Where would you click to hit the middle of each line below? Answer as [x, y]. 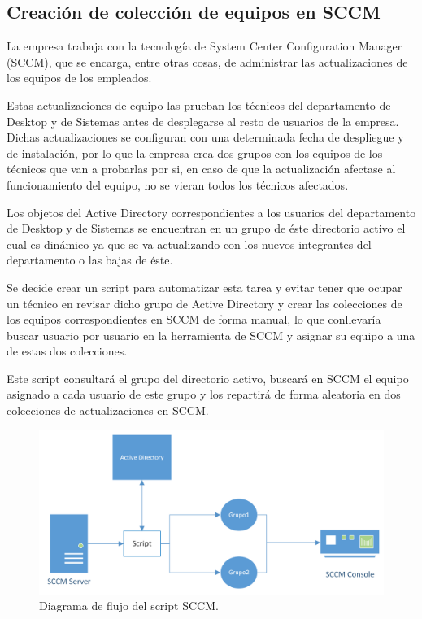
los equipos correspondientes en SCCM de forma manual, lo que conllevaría [194, 319]
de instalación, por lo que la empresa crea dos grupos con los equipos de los [195, 153]
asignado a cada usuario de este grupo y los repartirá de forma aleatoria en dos [204, 394]
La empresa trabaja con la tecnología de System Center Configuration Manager [204, 46]
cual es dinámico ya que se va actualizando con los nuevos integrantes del [189, 244]
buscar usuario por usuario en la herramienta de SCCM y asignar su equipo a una [211, 335]
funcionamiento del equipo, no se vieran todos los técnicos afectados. [178, 184]
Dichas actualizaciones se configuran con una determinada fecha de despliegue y [205, 137]
